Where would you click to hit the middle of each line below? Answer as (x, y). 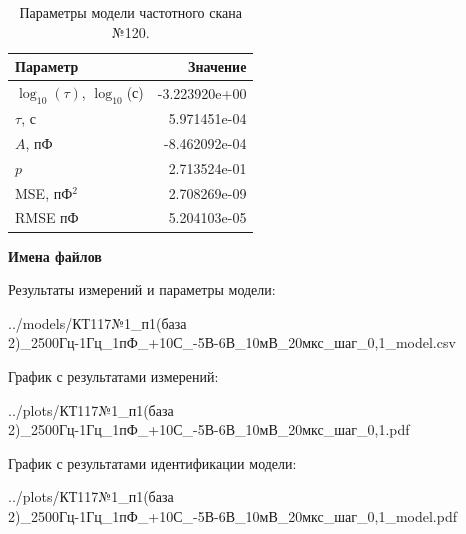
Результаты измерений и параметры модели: (142, 289)
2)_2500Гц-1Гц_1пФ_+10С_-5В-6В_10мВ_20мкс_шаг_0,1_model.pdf (232, 515)
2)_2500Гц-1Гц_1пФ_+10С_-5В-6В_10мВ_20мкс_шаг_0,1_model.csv (232, 342)
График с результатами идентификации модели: (152, 462)
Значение (217, 66)
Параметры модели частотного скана (130, 12)
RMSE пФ (47, 217)
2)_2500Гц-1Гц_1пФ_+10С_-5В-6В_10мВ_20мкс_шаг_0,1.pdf (209, 429)
